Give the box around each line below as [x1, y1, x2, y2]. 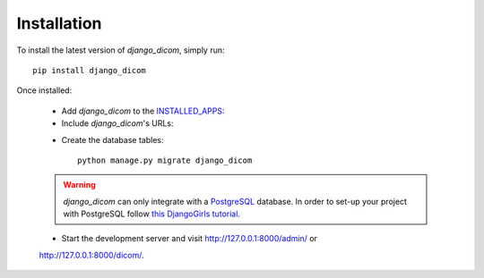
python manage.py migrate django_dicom [77, 155, 253, 165]
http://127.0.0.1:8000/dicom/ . [39, 249, 144, 260]
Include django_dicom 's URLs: [61, 118, 174, 129]
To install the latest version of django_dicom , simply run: [16, 45, 225, 55]
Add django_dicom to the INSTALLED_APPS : [61, 105, 225, 116]
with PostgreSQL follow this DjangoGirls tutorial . [63, 208, 241, 219]
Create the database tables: [61, 134, 164, 145]
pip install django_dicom [32, 65, 147, 75]
